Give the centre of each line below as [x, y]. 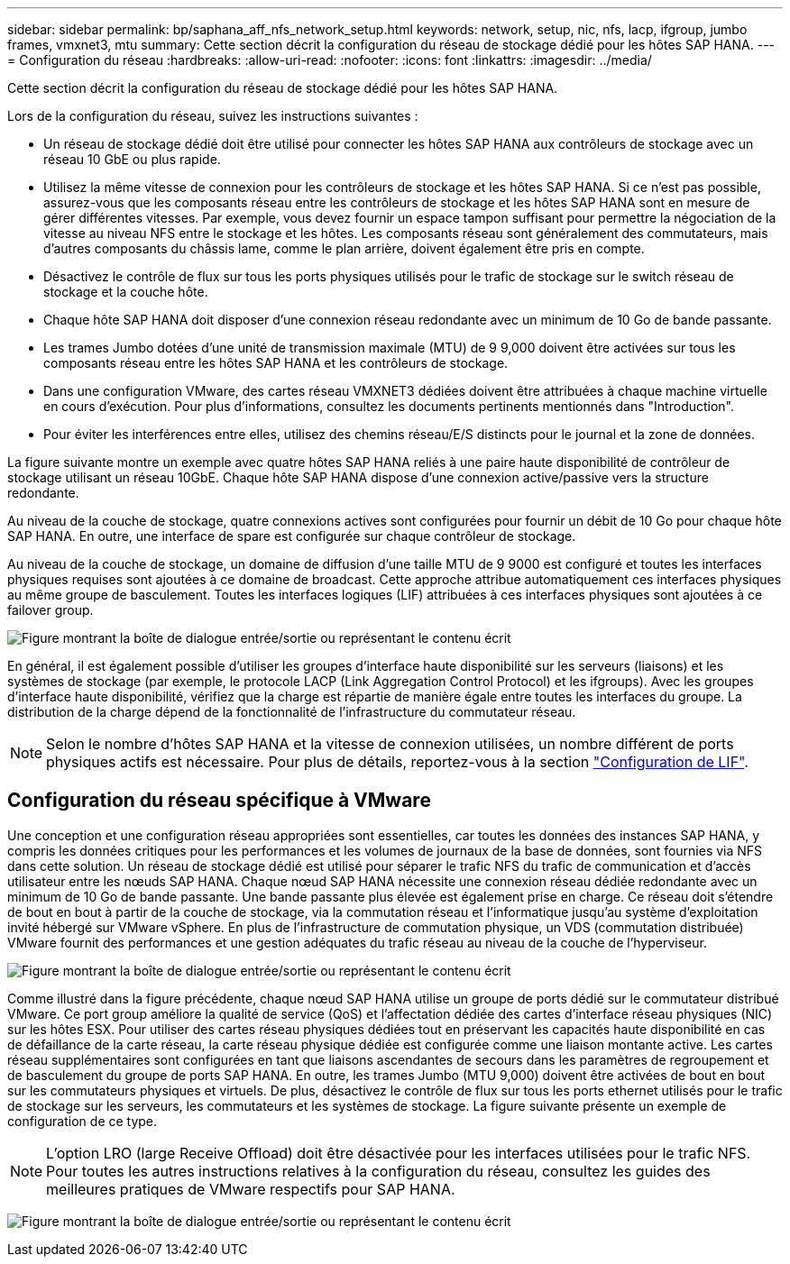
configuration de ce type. [83, 1121]
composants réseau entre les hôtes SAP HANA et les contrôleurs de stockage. [276, 363]
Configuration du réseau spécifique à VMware [219, 801]
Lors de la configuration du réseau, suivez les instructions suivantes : [213, 116]
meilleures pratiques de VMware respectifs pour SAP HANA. [251, 1189]
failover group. [51, 610]
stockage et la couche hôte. [126, 292]
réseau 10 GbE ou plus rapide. [132, 159]
